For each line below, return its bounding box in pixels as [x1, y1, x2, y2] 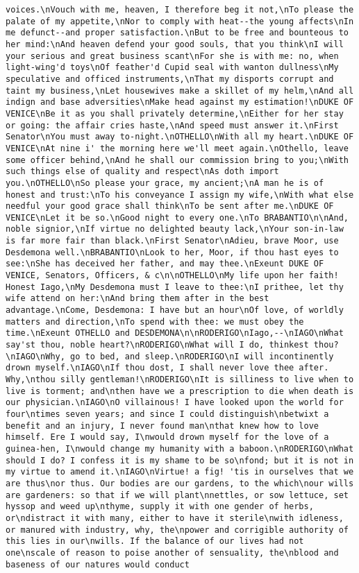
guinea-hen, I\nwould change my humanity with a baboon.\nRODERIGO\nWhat [6, 443, 354, 454]
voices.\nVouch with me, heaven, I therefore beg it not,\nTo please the [6, 5, 354, 15]
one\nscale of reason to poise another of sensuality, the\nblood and [6, 547, 339, 558]
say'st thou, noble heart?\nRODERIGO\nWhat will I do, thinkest [6, 340, 309, 350]
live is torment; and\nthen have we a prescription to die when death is [6, 386, 354, 396]
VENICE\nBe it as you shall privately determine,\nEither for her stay [6, 108, 344, 119]
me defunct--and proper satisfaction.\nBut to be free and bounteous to [6, 28, 349, 38]
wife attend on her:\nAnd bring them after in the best [6, 293, 269, 304]
